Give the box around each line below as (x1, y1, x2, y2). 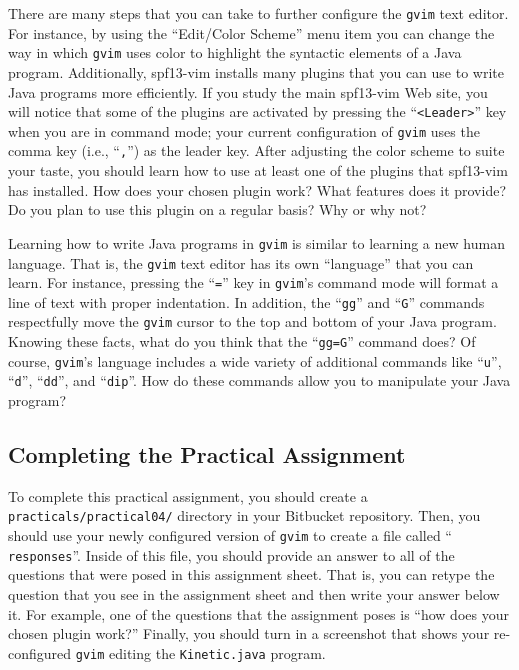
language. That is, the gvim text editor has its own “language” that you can (8, 252, 474, 273)
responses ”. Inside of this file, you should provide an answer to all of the (8, 544, 455, 565)
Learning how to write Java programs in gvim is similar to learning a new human (8, 232, 505, 253)
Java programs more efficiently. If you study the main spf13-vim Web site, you (8, 81, 488, 102)
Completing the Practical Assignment (8, 439, 406, 470)
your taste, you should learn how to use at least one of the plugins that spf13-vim (8, 160, 508, 181)
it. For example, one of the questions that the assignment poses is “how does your (8, 603, 509, 624)
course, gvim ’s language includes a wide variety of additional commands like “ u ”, (8, 350, 502, 371)
